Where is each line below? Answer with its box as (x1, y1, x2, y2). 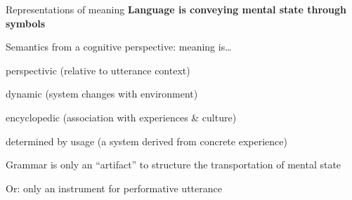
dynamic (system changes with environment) (6, 86, 198, 101)
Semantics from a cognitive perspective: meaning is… (6, 39, 232, 54)
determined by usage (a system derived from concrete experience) (6, 133, 287, 148)
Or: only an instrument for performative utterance (6, 180, 222, 195)
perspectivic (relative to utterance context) (6, 62, 190, 77)
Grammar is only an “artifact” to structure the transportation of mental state (6, 157, 341, 172)
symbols (6, 15, 46, 30)
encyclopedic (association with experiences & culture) (6, 109, 237, 124)
